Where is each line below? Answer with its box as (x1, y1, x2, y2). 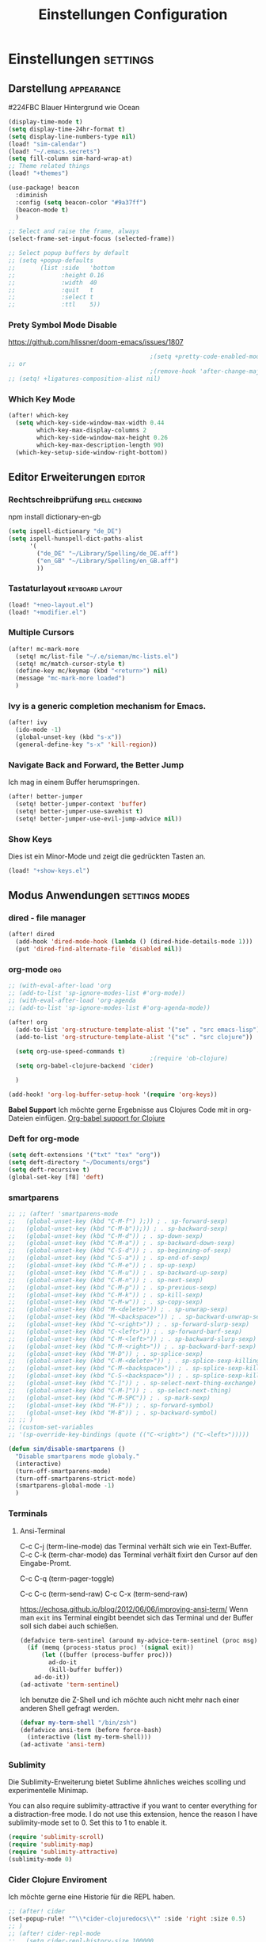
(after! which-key (8, 412, 69, 420)
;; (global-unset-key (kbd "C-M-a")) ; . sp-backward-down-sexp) (8, 1239, 236, 1247)
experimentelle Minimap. (8, 1786, 89, 1795)
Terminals (8, 1508, 47, 1519)
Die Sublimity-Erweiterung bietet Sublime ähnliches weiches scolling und (8, 1777, 246, 1787)
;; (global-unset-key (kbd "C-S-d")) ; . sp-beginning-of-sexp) (8, 1247, 232, 1255)
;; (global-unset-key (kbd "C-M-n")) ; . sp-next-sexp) (8, 1276, 203, 1284)
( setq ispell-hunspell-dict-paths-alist (8, 535, 144, 543)
